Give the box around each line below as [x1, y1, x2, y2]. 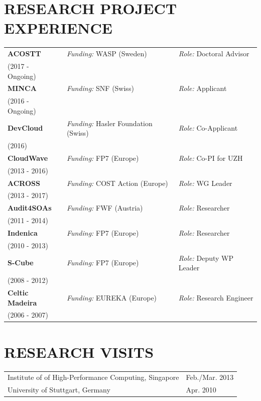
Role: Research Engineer [178, 292, 253, 303]
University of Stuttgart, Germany [8, 384, 110, 395]
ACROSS [8, 177, 40, 188]
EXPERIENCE [4, 18, 112, 38]
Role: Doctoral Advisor [178, 48, 249, 59]
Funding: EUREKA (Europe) [66, 292, 157, 303]
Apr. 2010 [186, 384, 216, 395]
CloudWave [8, 152, 48, 163]
